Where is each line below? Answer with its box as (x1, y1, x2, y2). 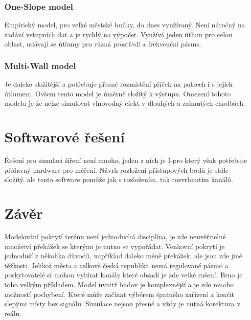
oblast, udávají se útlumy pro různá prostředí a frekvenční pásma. (4, 39, 202, 49)
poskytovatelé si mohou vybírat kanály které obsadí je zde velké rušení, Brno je (4, 270, 243, 280)
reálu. (4, 308, 22, 318)
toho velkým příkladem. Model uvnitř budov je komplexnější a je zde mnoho (4, 279, 234, 289)
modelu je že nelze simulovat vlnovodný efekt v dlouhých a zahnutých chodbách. (4, 98, 246, 108)
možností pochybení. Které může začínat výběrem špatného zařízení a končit (4, 289, 235, 299)
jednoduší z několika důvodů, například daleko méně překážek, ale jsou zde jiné (4, 251, 242, 261)
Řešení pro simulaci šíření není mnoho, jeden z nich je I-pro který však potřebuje (4, 155, 247, 165)
